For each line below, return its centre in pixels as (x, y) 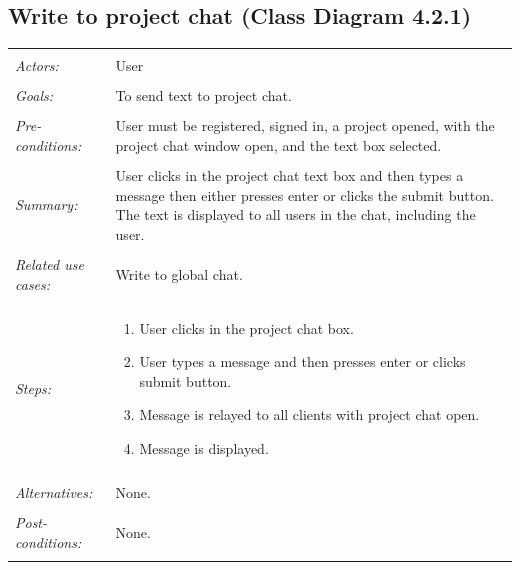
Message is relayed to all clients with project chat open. (309, 414)
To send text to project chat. (203, 95)
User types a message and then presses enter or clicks (302, 361)
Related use (49, 263)
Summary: (46, 204)
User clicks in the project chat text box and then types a (289, 175)
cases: (33, 283)
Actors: (37, 65)
